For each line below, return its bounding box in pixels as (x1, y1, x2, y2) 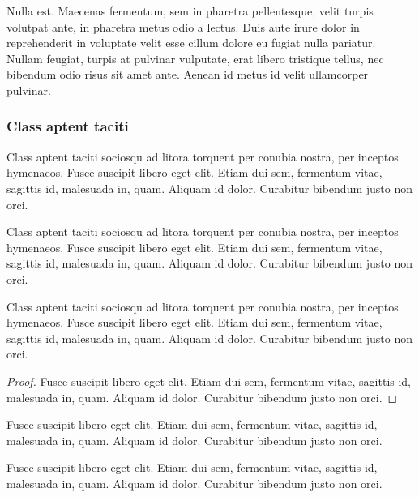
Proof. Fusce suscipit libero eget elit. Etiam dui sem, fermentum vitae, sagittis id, (6, 372, 412, 389)
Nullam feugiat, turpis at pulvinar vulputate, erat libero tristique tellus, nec (6, 49, 384, 66)
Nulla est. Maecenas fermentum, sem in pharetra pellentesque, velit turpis (6, 2, 374, 19)
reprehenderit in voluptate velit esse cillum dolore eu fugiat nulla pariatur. (6, 34, 376, 51)
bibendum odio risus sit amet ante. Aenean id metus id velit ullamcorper (6, 66, 369, 83)
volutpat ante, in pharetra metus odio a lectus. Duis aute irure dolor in (6, 18, 360, 35)
